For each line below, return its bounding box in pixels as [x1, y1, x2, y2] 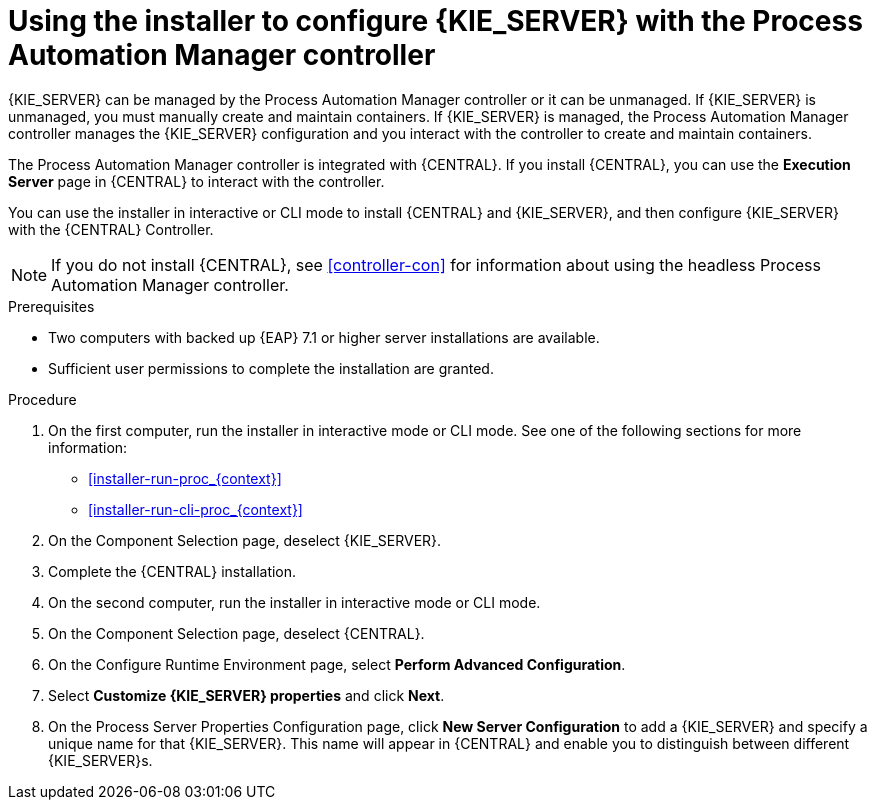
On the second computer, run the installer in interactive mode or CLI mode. [48, 593, 541, 611]
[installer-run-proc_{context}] [88, 469, 282, 487]
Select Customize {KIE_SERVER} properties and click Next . [48, 686, 445, 704]
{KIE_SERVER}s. [48, 751, 153, 769]
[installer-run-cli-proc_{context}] [88, 500, 303, 518]
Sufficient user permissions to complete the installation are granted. [48, 359, 494, 377]
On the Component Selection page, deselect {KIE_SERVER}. [48, 531, 442, 549]
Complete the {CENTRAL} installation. [48, 562, 297, 580]
